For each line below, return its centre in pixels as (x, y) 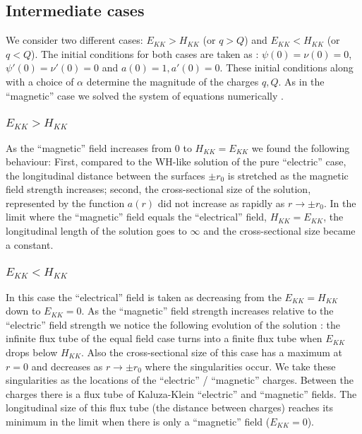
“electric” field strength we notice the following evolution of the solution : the (173, 324)
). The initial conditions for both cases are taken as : (145, 53)
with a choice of (40, 81)
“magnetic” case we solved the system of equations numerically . (145, 95)
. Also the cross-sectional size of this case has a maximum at (211, 352)
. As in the (301, 81)
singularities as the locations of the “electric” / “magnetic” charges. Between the (180, 380)
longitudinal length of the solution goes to (96, 231)
